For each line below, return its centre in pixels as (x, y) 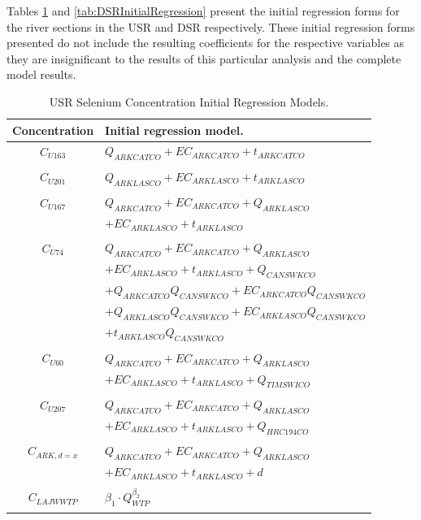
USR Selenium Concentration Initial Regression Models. (189, 101)
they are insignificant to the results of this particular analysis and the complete (204, 58)
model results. (41, 74)
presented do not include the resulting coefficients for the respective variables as (206, 43)
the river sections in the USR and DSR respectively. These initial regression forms (211, 26)
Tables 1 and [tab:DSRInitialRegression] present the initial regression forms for (203, 11)
